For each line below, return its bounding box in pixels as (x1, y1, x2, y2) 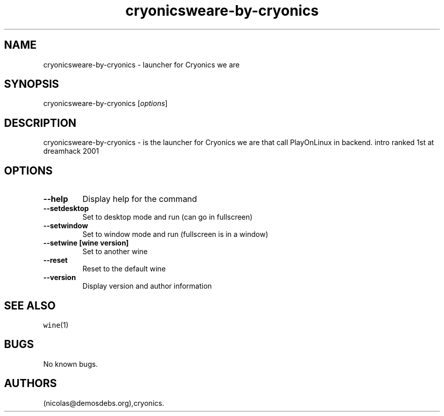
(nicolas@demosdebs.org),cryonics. (43, 398, 164, 407)
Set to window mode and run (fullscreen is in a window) (82, 230, 269, 239)
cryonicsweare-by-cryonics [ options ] (43, 99, 168, 108)
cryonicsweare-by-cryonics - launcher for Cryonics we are (43, 60, 240, 69)
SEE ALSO (4, 299, 56, 312)
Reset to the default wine (82, 264, 166, 273)
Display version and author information (82, 282, 212, 291)
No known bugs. (43, 359, 98, 368)
